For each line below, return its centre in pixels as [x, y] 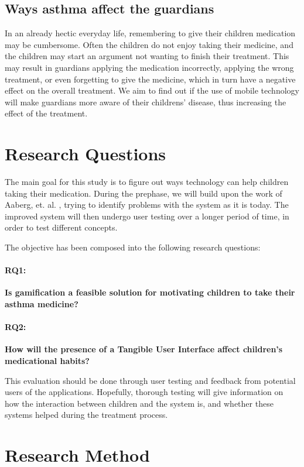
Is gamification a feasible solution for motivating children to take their [150, 292]
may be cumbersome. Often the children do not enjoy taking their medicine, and [149, 44]
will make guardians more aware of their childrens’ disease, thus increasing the [146, 102]
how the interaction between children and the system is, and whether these [139, 403]
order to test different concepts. [61, 227]
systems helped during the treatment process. [86, 415]
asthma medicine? [42, 304]
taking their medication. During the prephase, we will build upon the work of [144, 193]
